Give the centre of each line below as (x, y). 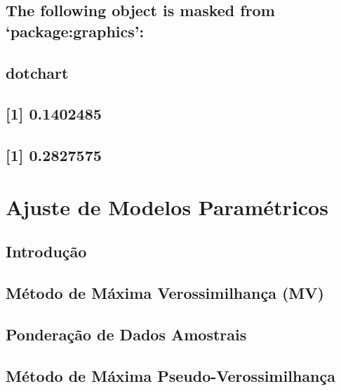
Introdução (46, 251)
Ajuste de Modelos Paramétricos (167, 206)
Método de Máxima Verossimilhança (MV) (165, 293)
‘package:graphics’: (75, 31)
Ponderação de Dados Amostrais (126, 334)
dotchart (37, 72)
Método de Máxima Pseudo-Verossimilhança (170, 375)
